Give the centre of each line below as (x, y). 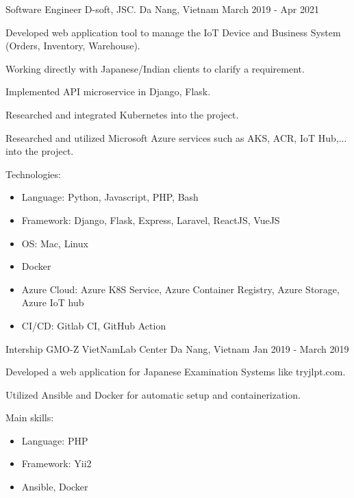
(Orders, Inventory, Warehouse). (73, 46)
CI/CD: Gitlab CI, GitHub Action (94, 325)
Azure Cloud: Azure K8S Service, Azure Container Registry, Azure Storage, (180, 289)
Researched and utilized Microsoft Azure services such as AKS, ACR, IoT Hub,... (176, 137)
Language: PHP (55, 440)
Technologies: (33, 174)
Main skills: (30, 418)
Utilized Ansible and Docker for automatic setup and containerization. (153, 394)
